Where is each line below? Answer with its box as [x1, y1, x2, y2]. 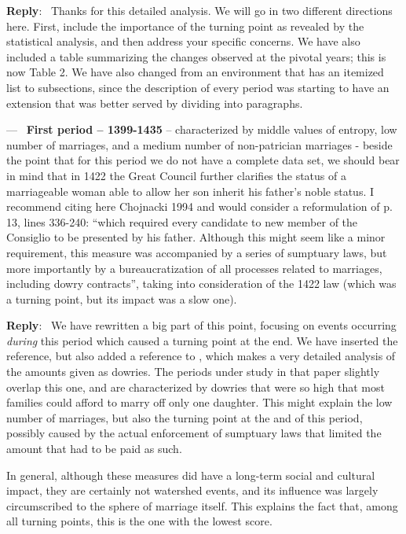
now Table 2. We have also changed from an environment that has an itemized [6, 64, 384, 80]
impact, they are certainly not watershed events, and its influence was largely [6, 482, 379, 499]
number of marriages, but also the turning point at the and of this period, [6, 409, 363, 425]
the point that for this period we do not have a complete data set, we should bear [6, 152, 400, 168]
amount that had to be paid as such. [6, 440, 182, 457]
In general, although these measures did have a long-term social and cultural [6, 466, 375, 483]
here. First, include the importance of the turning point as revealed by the [6, 17, 364, 34]
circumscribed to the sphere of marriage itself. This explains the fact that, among [6, 497, 398, 514]
